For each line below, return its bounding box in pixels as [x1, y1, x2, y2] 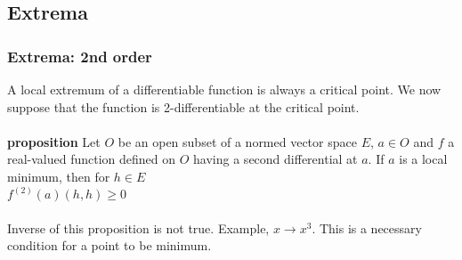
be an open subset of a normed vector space [118, 132, 357, 150]
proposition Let [7, 132, 101, 150]
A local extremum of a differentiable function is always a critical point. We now [7, 80, 442, 98]
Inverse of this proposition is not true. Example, [7, 218, 270, 237]
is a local [399, 150, 448, 168]
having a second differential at [193, 150, 358, 168]
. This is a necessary [312, 218, 422, 237]
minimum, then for [7, 167, 110, 185]
